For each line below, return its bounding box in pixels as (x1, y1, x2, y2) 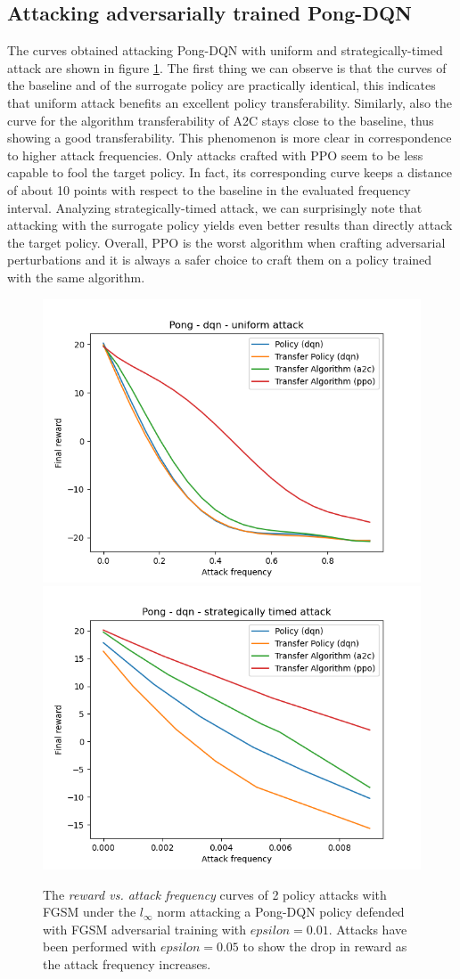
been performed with (43, 937, 157, 956)
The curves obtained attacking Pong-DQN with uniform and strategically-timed (7, 41, 443, 60)
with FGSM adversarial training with (43, 919, 247, 938)
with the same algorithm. (7, 267, 145, 286)
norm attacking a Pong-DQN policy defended (157, 902, 405, 921)
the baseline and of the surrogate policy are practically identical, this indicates (7, 76, 436, 94)
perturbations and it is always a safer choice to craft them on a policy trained (7, 250, 432, 269)
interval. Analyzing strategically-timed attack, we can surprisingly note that (7, 198, 423, 216)
